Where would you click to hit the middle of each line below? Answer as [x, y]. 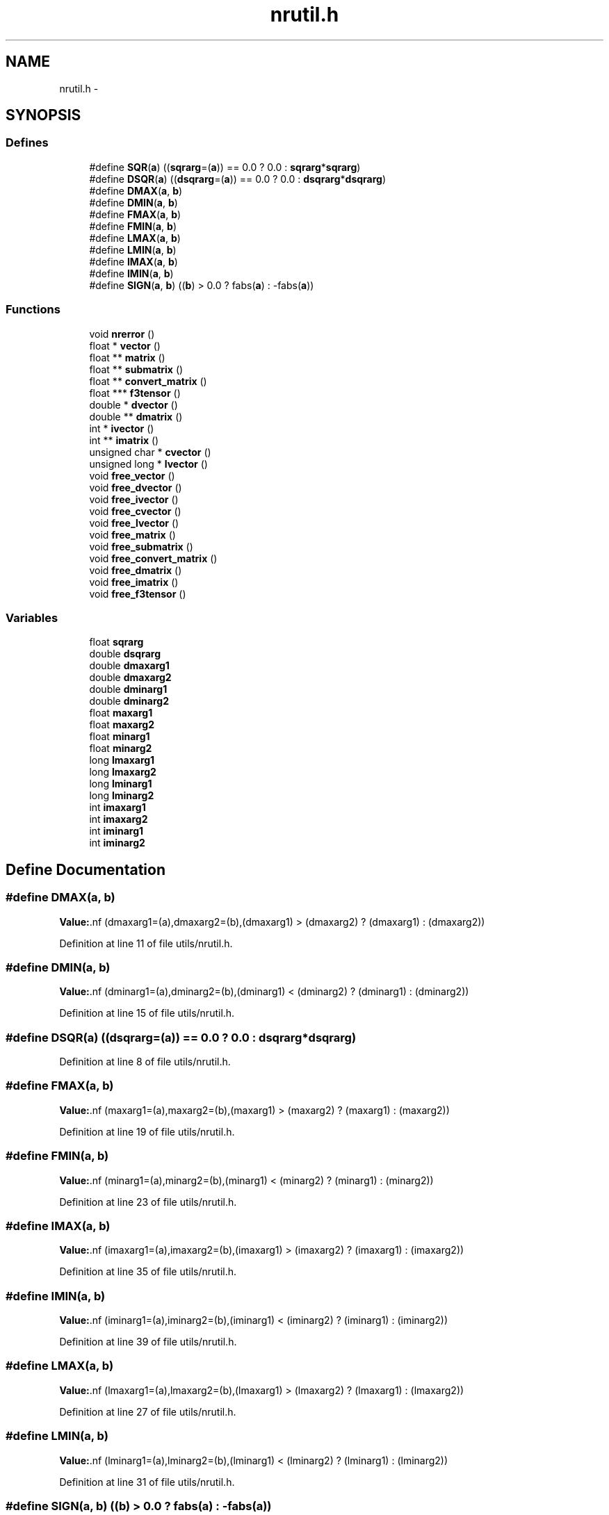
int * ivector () [122, 428]
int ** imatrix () [124, 440]
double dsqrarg [125, 654]
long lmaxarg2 [123, 772]
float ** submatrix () [136, 369]
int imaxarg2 [119, 819]
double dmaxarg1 [129, 666]
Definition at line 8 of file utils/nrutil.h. [145, 1062]
